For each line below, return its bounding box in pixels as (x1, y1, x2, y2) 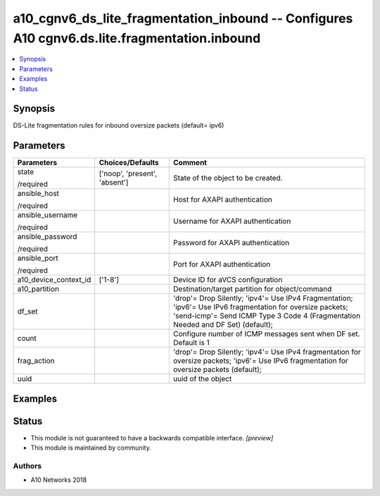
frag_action (17, 356, 56, 366)
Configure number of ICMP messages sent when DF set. (173, 329, 360, 339)
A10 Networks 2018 (30, 476, 87, 484)
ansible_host (17, 189, 60, 199)
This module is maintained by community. (30, 444, 151, 452)
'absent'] (99, 178, 129, 187)
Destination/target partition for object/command (173, 284, 332, 294)
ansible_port (17, 254, 59, 263)
